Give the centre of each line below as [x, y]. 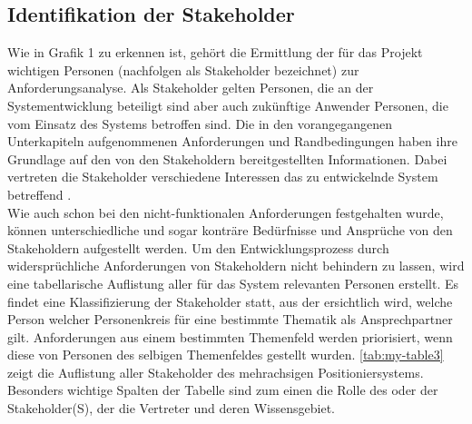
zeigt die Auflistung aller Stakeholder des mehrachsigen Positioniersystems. [216, 372]
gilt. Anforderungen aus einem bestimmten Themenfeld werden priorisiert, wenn [230, 336]
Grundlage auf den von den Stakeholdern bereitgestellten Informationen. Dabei [227, 158]
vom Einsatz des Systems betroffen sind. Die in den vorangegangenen [200, 123]
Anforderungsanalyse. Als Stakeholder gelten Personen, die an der [191, 88]
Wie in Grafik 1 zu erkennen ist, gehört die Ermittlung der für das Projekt [215, 52]
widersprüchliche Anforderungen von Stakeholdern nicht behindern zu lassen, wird [236, 266]
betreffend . [39, 194]
